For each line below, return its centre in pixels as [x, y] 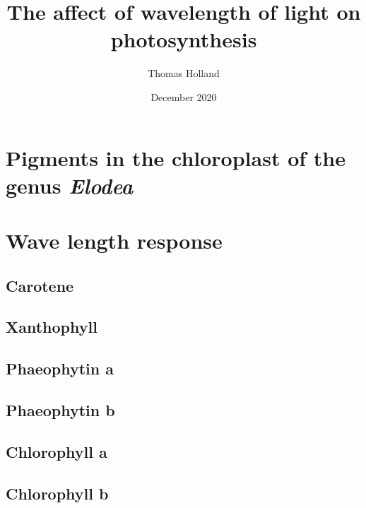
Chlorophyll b [57, 493]
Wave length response [114, 241]
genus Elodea [69, 185]
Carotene [40, 285]
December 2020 [184, 96]
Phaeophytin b [60, 409]
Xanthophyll [52, 327]
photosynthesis [184, 39]
